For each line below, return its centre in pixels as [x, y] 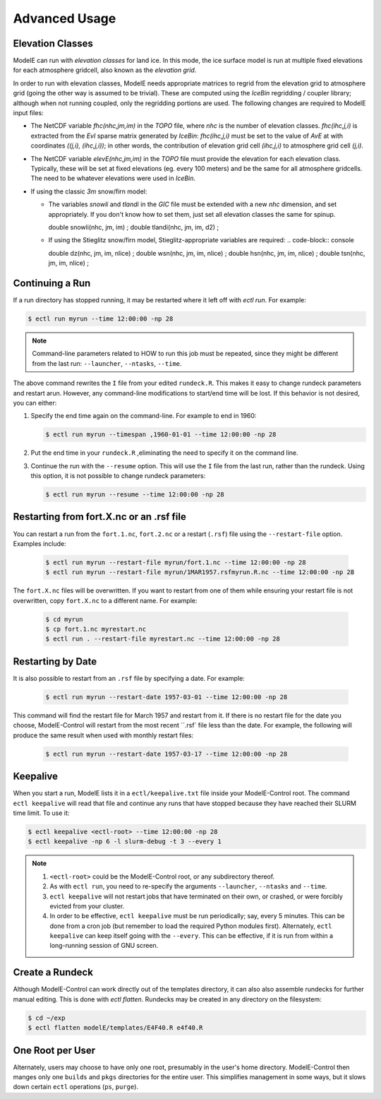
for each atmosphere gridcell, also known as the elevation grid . [105, 70]
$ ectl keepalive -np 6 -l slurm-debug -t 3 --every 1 [125, 842]
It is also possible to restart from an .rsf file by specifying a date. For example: [129, 678]
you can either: [35, 403]
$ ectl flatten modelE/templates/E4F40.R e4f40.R [115, 1028]
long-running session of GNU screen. [104, 946]
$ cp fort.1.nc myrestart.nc [96, 629]
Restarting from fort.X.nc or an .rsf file [99, 517]
